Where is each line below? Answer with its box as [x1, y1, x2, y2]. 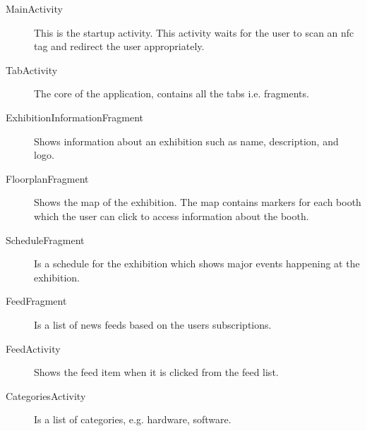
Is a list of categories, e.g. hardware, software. [34, 412, 231, 427]
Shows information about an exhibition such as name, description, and [34, 133, 339, 148]
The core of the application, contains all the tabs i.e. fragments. [34, 86, 309, 101]
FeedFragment [6, 293, 67, 308]
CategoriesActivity [6, 388, 86, 403]
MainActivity [6, 1, 63, 16]
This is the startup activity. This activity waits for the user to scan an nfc [34, 25, 354, 40]
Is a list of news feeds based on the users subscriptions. [34, 317, 272, 332]
